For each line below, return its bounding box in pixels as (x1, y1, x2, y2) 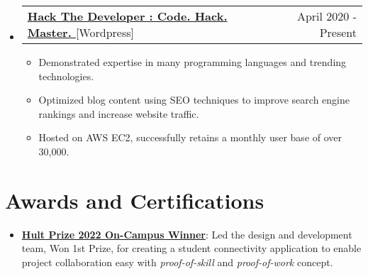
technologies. (38, 68, 94, 83)
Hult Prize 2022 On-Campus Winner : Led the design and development (21, 226, 352, 241)
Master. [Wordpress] (27, 24, 134, 40)
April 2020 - (296, 8, 357, 24)
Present (319, 24, 357, 40)
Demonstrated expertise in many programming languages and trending (38, 55, 347, 69)
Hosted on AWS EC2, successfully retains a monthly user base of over (38, 130, 342, 145)
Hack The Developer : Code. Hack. (27, 8, 228, 24)
